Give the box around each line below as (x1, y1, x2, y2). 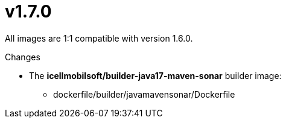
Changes (5, 51, 40, 62)
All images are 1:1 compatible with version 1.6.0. (5, 33, 193, 43)
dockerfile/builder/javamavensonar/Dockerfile (53, 89, 235, 99)
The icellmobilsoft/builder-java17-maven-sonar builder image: (29, 70, 282, 81)
